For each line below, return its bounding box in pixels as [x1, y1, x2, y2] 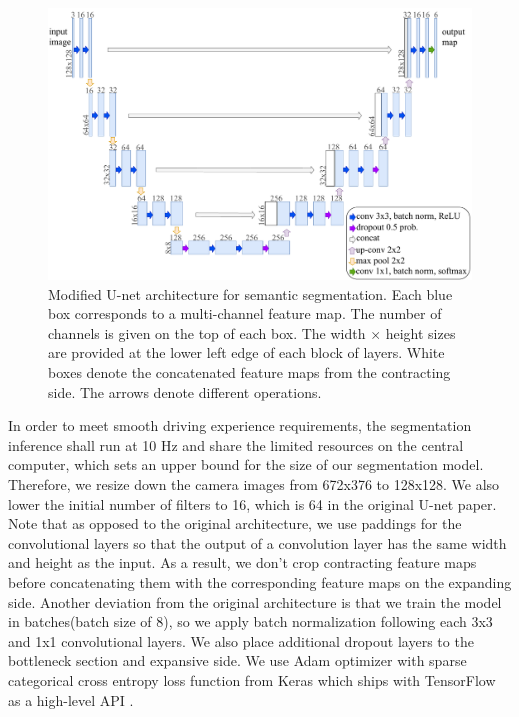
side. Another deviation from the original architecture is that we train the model [8, 591, 502, 612]
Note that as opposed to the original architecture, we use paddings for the [8, 513, 462, 534]
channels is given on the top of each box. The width [48, 322, 366, 343]
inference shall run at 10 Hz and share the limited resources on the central [8, 434, 464, 455]
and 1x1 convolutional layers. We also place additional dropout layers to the [8, 630, 474, 651]
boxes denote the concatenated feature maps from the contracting [48, 362, 451, 382]
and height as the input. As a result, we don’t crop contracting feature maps [8, 552, 477, 573]
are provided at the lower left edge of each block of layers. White [48, 342, 445, 363]
